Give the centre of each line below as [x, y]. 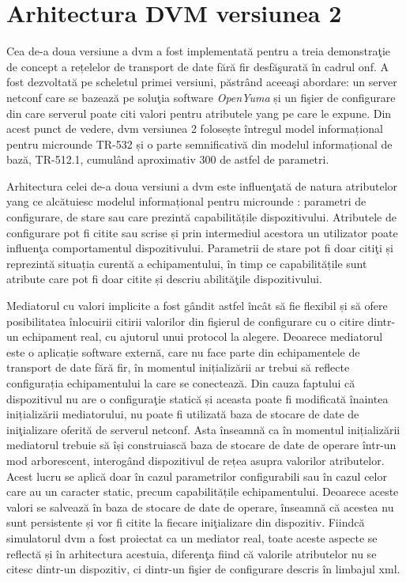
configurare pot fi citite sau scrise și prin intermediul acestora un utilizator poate [202, 232]
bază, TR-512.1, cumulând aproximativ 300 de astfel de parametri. [168, 159]
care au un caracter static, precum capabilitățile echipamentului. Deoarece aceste [203, 491]
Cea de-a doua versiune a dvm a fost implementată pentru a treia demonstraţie [199, 51]
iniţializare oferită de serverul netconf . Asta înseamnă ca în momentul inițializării [203, 429]
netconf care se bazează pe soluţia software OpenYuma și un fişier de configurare [201, 97]
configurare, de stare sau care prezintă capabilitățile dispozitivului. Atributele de [202, 217]
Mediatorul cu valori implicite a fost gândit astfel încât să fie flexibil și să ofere [197, 306]
